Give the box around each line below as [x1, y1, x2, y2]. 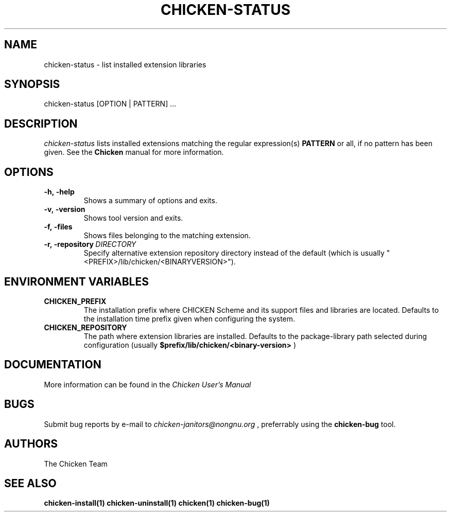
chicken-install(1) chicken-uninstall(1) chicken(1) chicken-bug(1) [44, 499, 270, 508]
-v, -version [44, 205, 85, 214]
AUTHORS [4, 437, 58, 451]
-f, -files [44, 222, 73, 232]
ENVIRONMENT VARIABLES [4, 275, 149, 288]
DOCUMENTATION [4, 358, 101, 371]
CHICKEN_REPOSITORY [44, 323, 127, 332]
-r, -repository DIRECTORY [44, 240, 136, 249]
